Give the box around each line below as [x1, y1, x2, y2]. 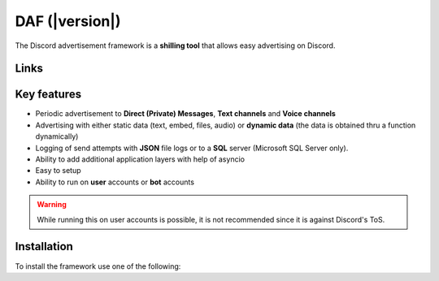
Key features [15, 88, 81, 102]
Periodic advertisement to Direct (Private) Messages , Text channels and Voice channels [35, 109, 337, 119]
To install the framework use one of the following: [15, 261, 181, 271]
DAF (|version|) [15, 12, 121, 30]
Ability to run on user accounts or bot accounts [35, 177, 195, 187]
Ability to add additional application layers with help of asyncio [35, 154, 246, 164]
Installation [15, 240, 73, 253]
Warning [37, 200, 67, 210]
